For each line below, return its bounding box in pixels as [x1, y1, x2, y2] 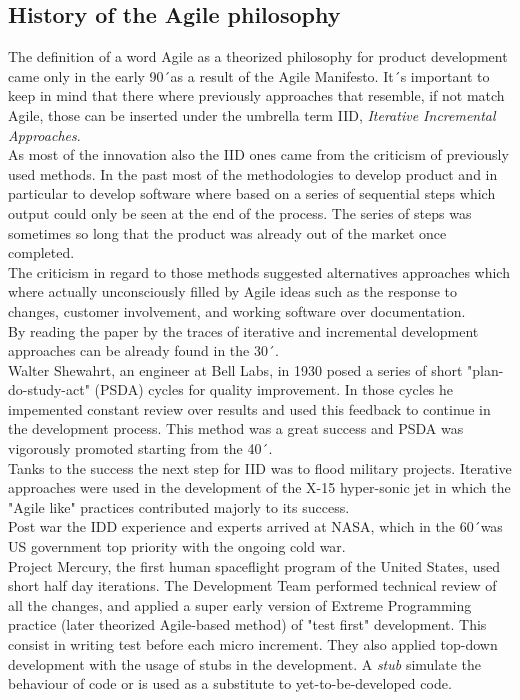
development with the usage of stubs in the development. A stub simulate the [8, 653, 482, 674]
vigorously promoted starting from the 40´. [8, 438, 273, 459]
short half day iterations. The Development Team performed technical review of [8, 575, 497, 596]
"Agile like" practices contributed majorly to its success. [8, 496, 350, 517]
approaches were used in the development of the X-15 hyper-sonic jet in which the [8, 477, 511, 498]
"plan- [467, 359, 504, 380]
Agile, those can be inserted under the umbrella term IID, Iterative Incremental [8, 104, 496, 125]
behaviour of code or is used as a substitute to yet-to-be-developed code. [8, 673, 452, 694]
